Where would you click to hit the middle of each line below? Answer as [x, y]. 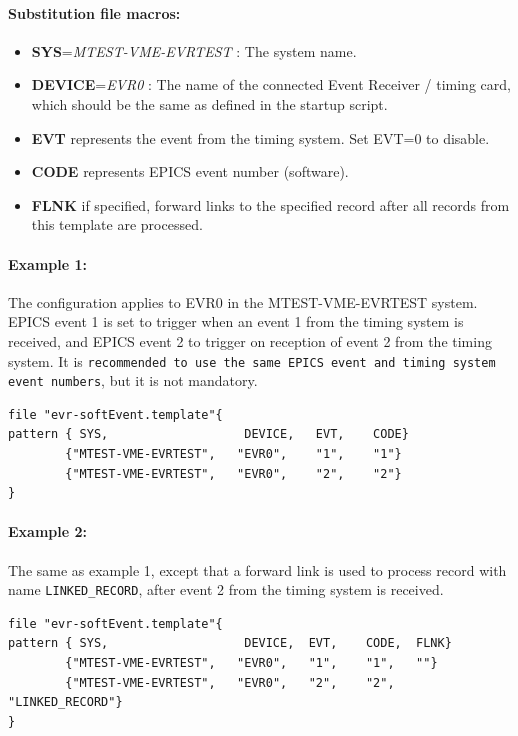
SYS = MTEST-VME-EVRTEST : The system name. [194, 50]
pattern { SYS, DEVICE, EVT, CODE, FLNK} [230, 643]
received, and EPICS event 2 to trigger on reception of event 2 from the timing [250, 340]
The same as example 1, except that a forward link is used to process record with [257, 569]
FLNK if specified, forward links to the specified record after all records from [270, 204]
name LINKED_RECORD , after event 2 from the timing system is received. [226, 589]
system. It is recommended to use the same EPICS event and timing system [252, 360]
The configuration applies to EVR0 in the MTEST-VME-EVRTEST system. [243, 301]
